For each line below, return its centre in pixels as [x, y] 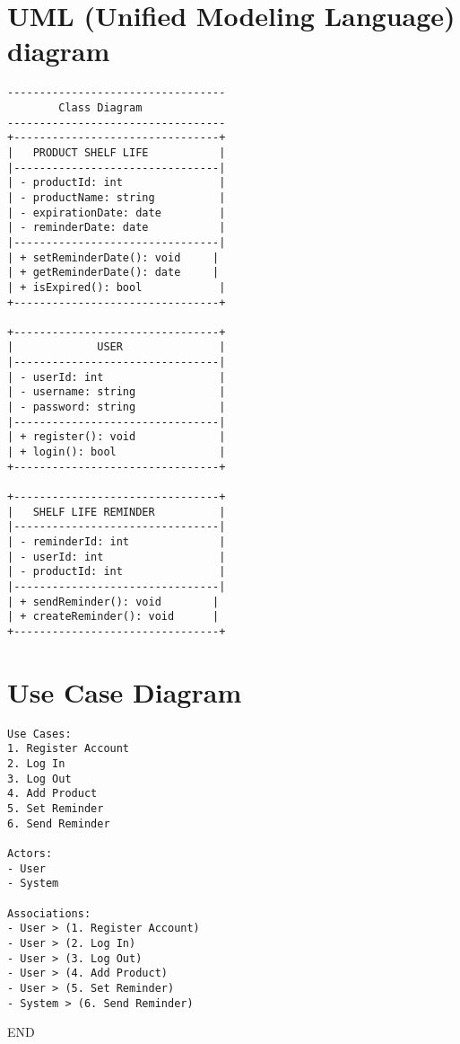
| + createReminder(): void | [113, 617]
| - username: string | [117, 392]
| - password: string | [117, 407]
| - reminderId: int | [117, 542]
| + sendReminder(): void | [113, 602]
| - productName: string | [117, 197]
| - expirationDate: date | [117, 212]
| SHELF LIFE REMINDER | [117, 512]
